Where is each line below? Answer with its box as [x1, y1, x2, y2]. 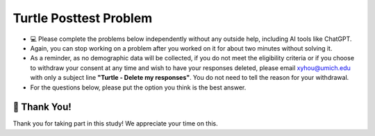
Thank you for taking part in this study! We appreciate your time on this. [12, 119, 218, 128]
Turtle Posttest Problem [12, 10, 153, 26]
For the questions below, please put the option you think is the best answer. [30, 83, 247, 92]
